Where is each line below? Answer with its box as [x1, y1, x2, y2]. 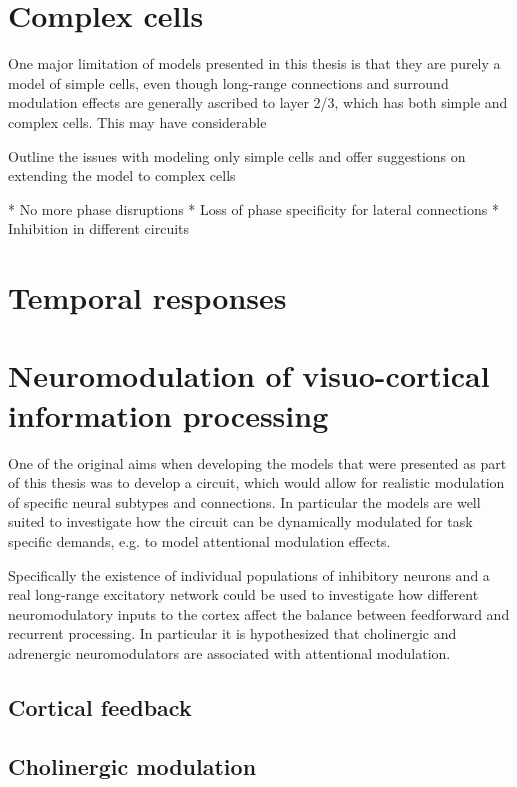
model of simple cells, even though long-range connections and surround [8, 72, 449, 93]
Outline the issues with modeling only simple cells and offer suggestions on [8, 145, 466, 166]
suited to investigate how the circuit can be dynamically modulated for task [8, 511, 473, 532]
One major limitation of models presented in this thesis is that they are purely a [8, 53, 501, 74]
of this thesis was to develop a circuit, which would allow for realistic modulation [8, 472, 505, 493]
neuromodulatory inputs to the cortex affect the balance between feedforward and [8, 603, 510, 624]
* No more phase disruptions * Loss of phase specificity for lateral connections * [8, 198, 499, 219]
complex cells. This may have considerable [8, 111, 267, 132]
